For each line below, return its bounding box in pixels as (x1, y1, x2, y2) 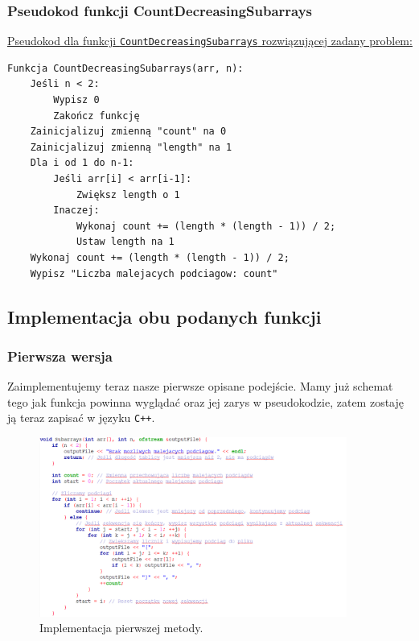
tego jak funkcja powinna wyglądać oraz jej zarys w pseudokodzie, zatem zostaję (7, 393, 405, 410)
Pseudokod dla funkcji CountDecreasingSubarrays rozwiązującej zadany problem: (7, 32, 413, 49)
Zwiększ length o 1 (76, 188, 180, 201)
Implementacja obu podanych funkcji (7, 304, 322, 329)
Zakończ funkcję (53, 110, 140, 122)
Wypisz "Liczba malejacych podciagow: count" (30, 267, 278, 279)
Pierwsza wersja (7, 345, 113, 366)
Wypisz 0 (53, 94, 100, 106)
